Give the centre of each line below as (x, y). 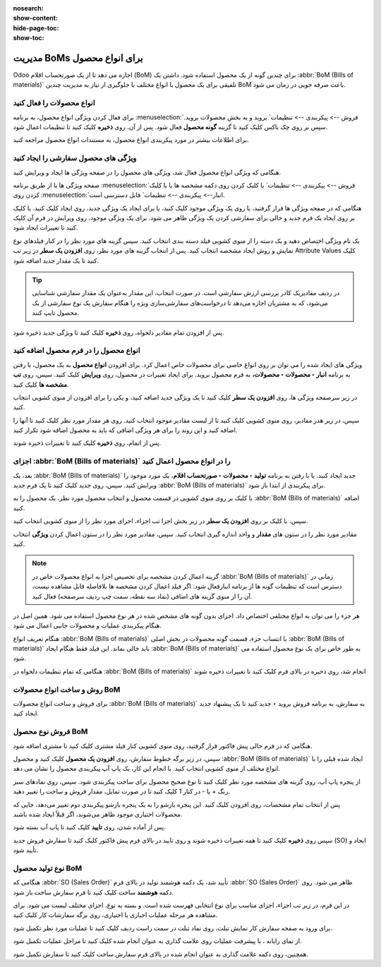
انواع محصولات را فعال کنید (54, 103)
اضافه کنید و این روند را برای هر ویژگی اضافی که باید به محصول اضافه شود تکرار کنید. (125, 430)
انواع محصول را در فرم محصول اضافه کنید (77, 351)
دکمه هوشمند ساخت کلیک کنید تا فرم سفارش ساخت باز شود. (93, 892)
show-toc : (29, 38)
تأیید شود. (26, 850)
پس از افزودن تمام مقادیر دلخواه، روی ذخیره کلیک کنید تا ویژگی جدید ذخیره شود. (119, 332)
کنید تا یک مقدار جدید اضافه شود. (56, 260)
